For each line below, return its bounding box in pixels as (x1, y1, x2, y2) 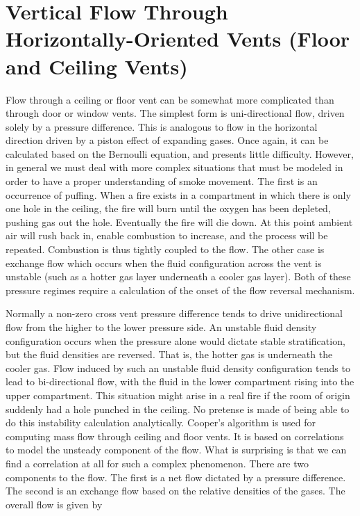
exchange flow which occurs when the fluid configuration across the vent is (6, 255, 322, 270)
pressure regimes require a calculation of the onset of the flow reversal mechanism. (6, 282, 355, 297)
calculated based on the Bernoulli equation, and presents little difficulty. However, (6, 146, 354, 161)
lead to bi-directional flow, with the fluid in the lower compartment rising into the (6, 374, 354, 389)
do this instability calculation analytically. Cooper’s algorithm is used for (6, 415, 316, 430)
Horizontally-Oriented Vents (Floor (6, 24, 350, 53)
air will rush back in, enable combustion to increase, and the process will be (6, 228, 328, 243)
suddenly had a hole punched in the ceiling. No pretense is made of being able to (6, 401, 350, 416)
